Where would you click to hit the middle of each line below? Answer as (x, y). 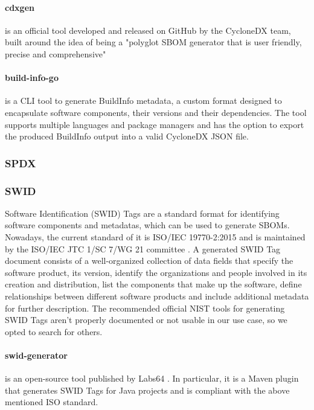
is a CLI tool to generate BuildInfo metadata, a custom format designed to (143, 101)
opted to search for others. (54, 331)
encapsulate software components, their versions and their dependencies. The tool (156, 112)
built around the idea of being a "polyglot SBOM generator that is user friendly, (153, 42)
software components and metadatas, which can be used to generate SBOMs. (147, 225)
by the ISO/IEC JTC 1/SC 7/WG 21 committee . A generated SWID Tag (143, 248)
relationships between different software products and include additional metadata (157, 296)
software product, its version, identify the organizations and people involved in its (156, 272)
